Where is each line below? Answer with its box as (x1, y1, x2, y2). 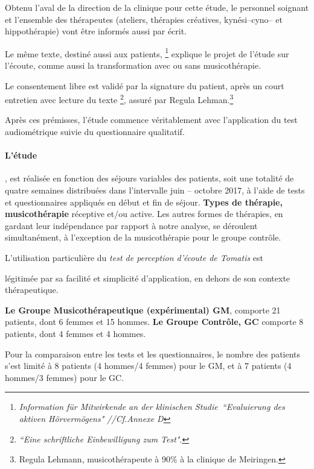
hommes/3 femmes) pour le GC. (5, 371, 124, 383)
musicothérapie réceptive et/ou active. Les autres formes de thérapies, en (5, 207, 283, 220)
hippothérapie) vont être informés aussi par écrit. (5, 25, 187, 37)
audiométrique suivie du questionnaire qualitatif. (5, 125, 185, 138)
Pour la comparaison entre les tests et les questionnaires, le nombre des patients (5, 347, 301, 360)
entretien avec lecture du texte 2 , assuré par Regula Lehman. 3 (5, 92, 234, 105)
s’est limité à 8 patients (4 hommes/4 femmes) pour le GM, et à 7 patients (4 (5, 359, 292, 372)
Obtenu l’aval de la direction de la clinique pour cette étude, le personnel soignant (5, 1, 309, 13)
